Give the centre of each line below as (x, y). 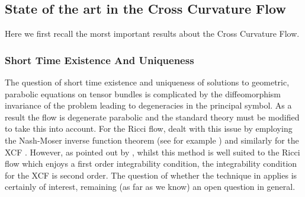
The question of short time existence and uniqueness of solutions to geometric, (147, 82)
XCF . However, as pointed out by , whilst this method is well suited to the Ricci (152, 152)
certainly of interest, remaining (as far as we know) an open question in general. (150, 187)
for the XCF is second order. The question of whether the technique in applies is (151, 175)
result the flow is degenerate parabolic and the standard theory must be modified (152, 117)
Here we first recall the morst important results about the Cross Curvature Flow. (152, 34)
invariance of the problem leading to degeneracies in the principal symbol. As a (148, 105)
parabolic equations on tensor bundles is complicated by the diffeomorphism (143, 93)
